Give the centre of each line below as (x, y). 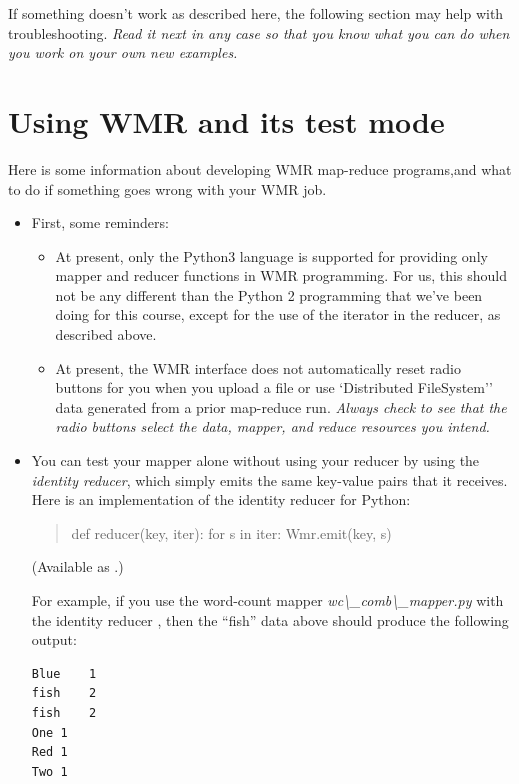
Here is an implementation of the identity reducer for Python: (221, 499)
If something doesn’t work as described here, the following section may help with (256, 13)
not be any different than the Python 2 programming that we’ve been (269, 294)
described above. (106, 334)
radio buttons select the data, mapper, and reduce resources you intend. (272, 426)
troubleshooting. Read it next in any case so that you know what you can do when (259, 32)
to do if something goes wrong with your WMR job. (167, 188)
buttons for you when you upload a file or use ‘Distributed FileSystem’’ (274, 387)
